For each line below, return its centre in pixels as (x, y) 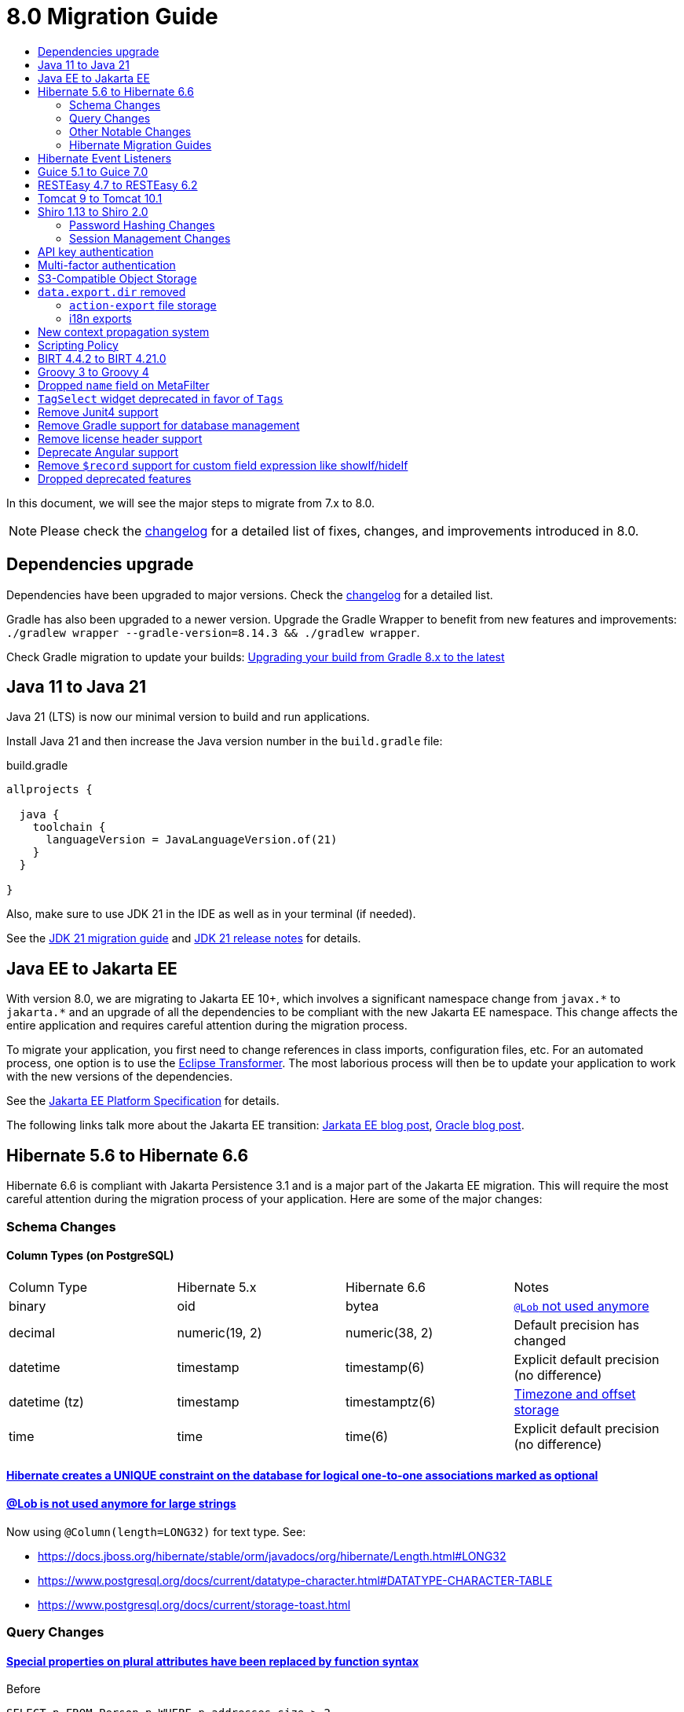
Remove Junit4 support (98, 412)
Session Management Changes (150, 238)
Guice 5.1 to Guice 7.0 (93, 171)
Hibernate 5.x (217, 1287)
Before (24, 1689)
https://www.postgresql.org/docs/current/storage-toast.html (194, 1604)
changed (540, 1340)
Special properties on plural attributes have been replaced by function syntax (213, 1661)
